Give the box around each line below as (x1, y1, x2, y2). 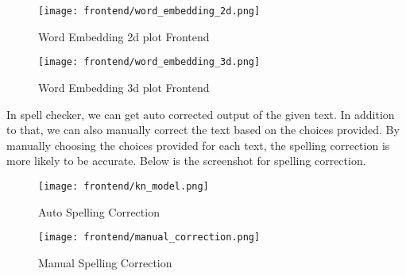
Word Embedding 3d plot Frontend (38, 79, 210, 95)
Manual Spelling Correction (38, 254, 172, 270)
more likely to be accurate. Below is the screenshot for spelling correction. (6, 152, 366, 169)
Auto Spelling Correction (38, 203, 160, 220)
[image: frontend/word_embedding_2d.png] (38, 6, 261, 17)
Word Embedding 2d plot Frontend (38, 28, 210, 44)
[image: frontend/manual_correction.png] (38, 232, 261, 243)
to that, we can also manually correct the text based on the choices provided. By (6, 121, 400, 138)
